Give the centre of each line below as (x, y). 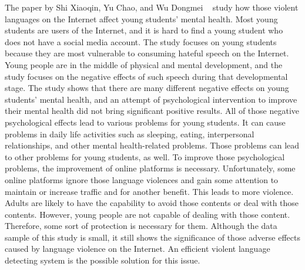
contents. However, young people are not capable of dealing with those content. (148, 214)
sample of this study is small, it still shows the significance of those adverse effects (152, 237)
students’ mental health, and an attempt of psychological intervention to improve (151, 99)
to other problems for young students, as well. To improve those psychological (145, 156)
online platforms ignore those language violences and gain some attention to (142, 179)
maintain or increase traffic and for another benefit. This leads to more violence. (149, 191)
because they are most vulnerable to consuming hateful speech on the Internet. (147, 53)
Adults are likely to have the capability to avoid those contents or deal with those (152, 203)
